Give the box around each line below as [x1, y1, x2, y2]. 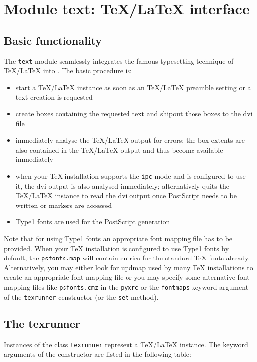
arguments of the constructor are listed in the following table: [4, 349, 191, 359]
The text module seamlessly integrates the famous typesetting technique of [4, 55, 234, 66]
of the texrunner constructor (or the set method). [4, 291, 159, 302]
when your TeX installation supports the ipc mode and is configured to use [15, 170, 246, 181]
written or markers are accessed [15, 200, 112, 210]
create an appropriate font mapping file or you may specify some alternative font [4, 272, 250, 282]
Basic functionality [4, 32, 102, 48]
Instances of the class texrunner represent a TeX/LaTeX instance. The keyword [4, 339, 248, 349]
